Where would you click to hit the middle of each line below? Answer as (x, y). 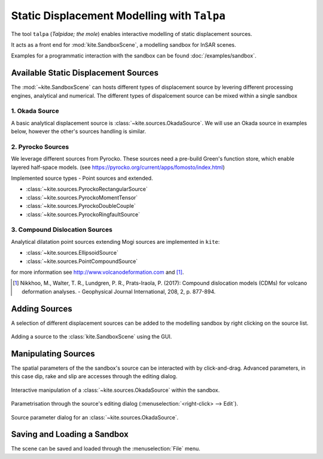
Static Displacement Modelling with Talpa (118, 16)
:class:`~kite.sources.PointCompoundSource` (82, 261)
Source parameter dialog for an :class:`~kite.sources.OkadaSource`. (95, 417)
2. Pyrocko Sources (40, 147)
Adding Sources (42, 309)
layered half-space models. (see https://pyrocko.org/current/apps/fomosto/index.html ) (118, 167)
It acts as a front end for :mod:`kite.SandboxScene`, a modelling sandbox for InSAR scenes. (124, 44)
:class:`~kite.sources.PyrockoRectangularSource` (87, 189)
